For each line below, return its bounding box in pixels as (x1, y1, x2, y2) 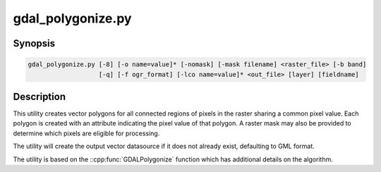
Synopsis (13, 37, 56, 49)
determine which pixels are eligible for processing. (13, 129, 160, 137)
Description (13, 90, 66, 102)
